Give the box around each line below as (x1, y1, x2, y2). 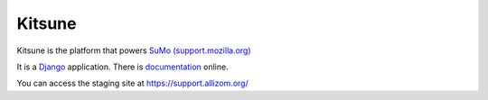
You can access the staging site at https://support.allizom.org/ (16, 77, 249, 89)
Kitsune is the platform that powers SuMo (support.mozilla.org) (16, 45, 252, 56)
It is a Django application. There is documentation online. (16, 61, 230, 72)
